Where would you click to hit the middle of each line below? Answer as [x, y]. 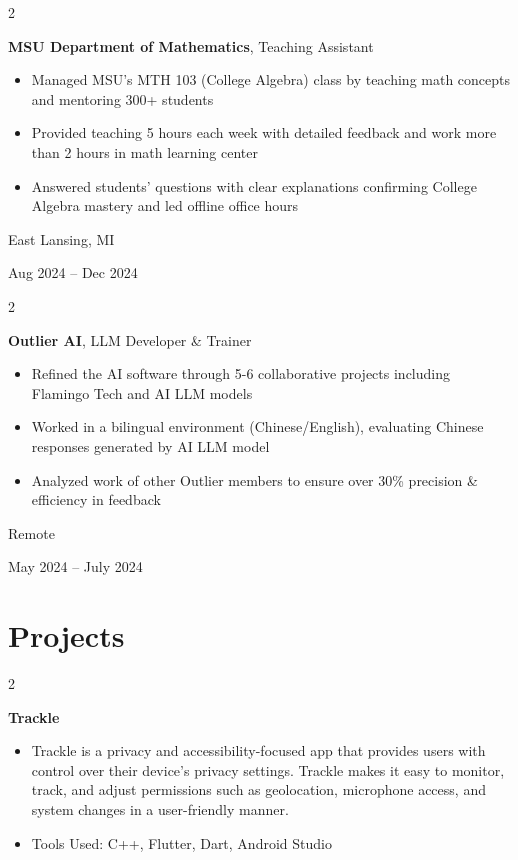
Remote [31, 532]
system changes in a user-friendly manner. [160, 808]
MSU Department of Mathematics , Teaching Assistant [191, 45]
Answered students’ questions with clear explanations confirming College [254, 185]
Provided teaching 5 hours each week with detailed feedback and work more [264, 132]
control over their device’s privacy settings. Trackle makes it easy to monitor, [268, 769]
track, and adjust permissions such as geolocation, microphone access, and [258, 789]
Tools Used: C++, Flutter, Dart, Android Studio [181, 842]
